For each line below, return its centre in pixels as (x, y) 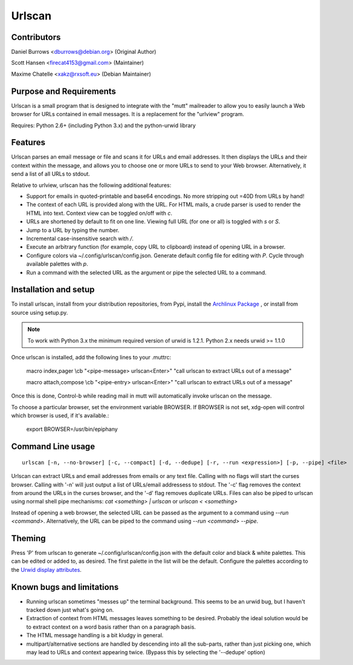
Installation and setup (53, 290)
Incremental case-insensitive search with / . (80, 238)
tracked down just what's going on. (70, 610)
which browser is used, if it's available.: (60, 415)
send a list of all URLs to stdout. (51, 174)
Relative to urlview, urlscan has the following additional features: (91, 185)
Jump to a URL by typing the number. (73, 230)
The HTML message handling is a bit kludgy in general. (95, 635)
